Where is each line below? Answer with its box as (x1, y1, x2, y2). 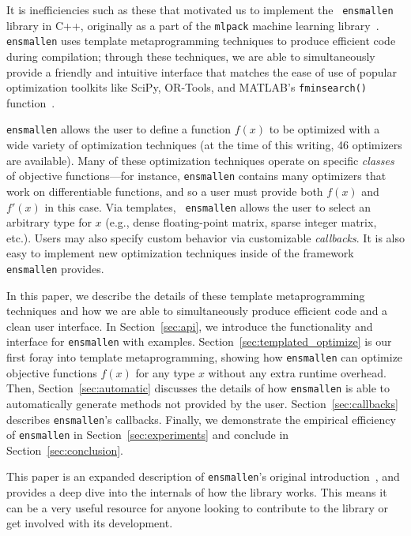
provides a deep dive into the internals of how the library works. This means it (6, 484, 387, 500)
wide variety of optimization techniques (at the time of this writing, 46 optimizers (6, 137, 402, 153)
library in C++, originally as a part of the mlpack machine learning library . (6, 17, 379, 33)
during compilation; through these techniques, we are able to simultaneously (6, 47, 375, 64)
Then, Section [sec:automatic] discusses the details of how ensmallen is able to (6, 380, 390, 396)
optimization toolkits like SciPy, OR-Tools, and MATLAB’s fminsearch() (6, 79, 367, 96)
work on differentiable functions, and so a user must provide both (6, 182, 323, 199)
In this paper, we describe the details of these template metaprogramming (6, 287, 365, 303)
